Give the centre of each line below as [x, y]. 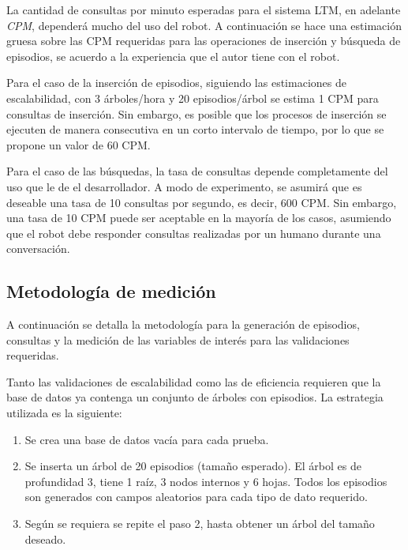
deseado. [45, 539]
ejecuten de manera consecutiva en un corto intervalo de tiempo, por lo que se [195, 129]
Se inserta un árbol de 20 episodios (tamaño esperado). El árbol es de [193, 466]
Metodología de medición [111, 291]
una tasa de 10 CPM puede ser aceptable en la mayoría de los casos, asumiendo [199, 218]
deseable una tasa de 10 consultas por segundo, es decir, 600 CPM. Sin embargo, [202, 202]
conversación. [38, 249]
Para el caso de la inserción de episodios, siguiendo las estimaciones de [176, 83]
